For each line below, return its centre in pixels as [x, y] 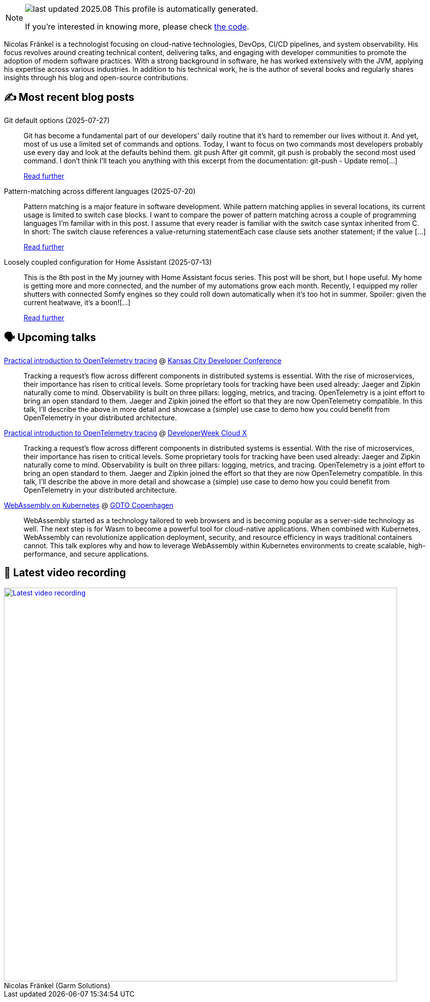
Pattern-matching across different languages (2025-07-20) [100, 191]
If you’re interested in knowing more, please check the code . [137, 27]
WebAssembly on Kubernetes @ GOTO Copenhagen [89, 505]
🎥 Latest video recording [65, 573]
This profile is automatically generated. [186, 9]
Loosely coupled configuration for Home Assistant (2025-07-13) [108, 262]
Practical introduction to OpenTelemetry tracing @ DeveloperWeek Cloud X [126, 433]
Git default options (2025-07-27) [57, 120]
